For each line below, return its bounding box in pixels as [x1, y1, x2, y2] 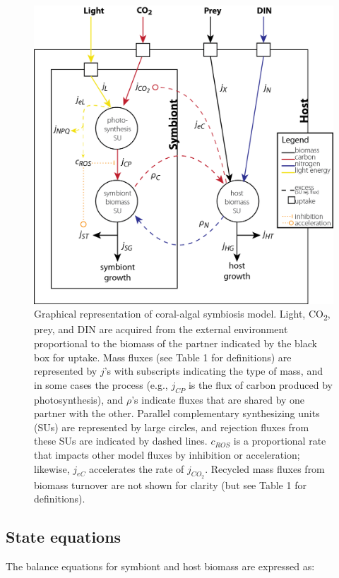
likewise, [34, 461, 70, 476]
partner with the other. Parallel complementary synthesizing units [34, 406, 320, 421]
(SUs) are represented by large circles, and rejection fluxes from [34, 419, 309, 434]
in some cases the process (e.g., [34, 377, 168, 392]
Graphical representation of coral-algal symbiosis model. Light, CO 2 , [34, 306, 331, 323]
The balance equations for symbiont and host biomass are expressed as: [6, 559, 315, 574]
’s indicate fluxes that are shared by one [131, 392, 305, 407]
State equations [6, 526, 121, 548]
